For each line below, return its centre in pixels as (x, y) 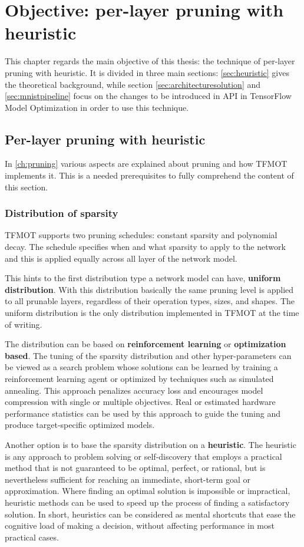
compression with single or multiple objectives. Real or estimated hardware (140, 402)
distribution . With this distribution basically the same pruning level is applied (149, 289)
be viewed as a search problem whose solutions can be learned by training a (141, 367)
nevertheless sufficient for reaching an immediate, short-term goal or (128, 479)
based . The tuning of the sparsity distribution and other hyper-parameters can (148, 355)
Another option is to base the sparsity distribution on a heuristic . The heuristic (151, 444)
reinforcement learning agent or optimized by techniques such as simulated (139, 379)
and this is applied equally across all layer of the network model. (121, 258)
